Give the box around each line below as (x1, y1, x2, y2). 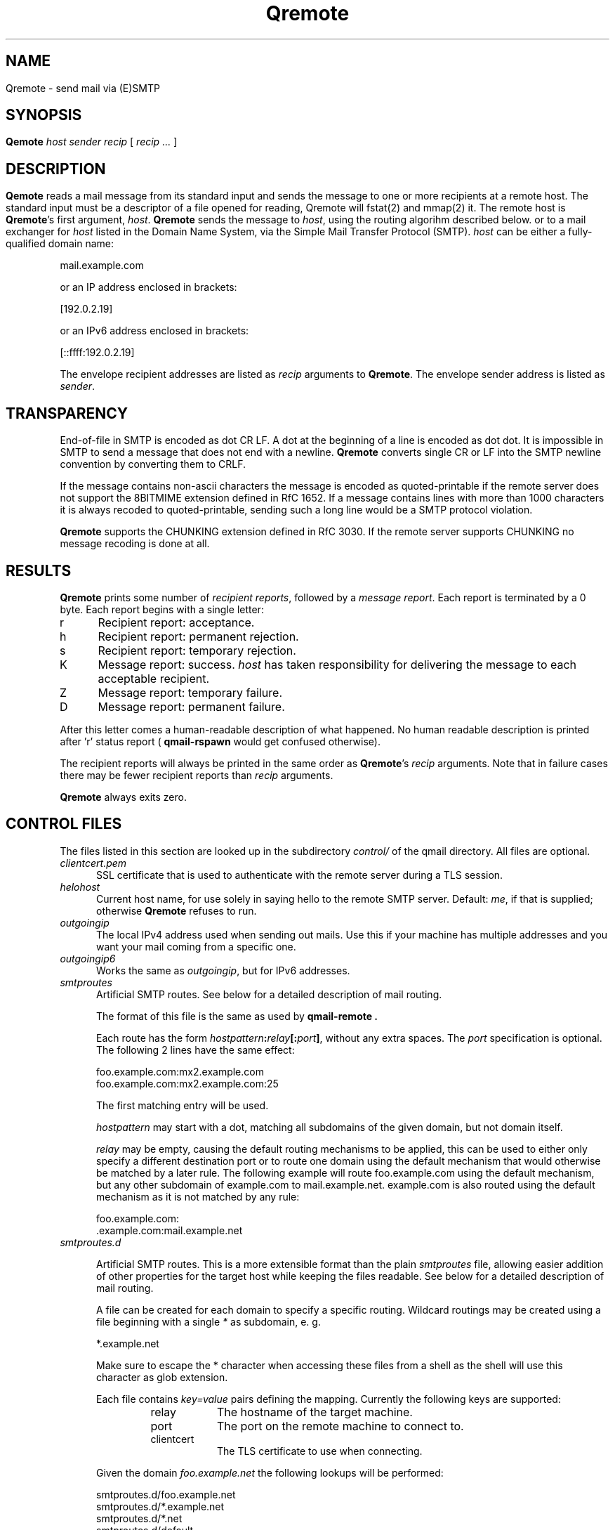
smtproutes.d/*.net (96, 1512, 183, 1524)
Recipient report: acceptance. (98, 615, 255, 629)
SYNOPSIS (6, 106, 82, 124)
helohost (60, 880, 100, 893)
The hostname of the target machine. (216, 1404, 413, 1419)
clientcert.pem (60, 856, 127, 869)
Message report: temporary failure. (98, 685, 282, 700)
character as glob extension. (96, 1371, 228, 1383)
